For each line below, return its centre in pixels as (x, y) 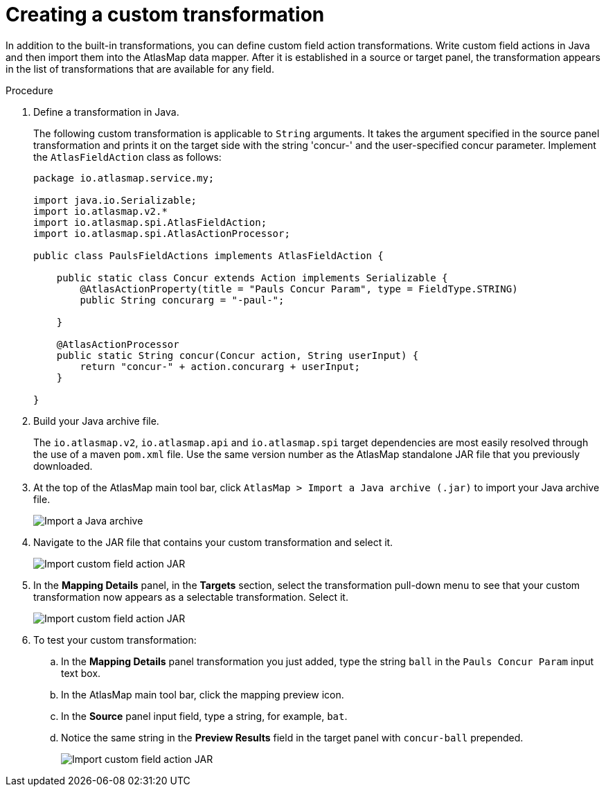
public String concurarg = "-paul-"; (182, 300)
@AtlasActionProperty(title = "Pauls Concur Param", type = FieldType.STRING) (299, 289)
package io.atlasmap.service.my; (124, 178)
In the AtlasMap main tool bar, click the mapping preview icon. (203, 694)
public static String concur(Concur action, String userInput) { (238, 355)
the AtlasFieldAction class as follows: (127, 157)
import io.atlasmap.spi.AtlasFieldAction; (150, 222)
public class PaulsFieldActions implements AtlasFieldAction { (208, 255)
